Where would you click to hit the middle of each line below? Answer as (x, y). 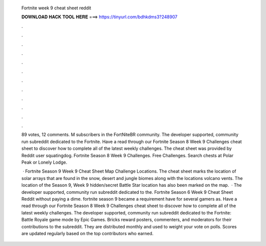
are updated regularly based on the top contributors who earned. (87, 233)
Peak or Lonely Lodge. (44, 162)
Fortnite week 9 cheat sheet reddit (56, 8)
